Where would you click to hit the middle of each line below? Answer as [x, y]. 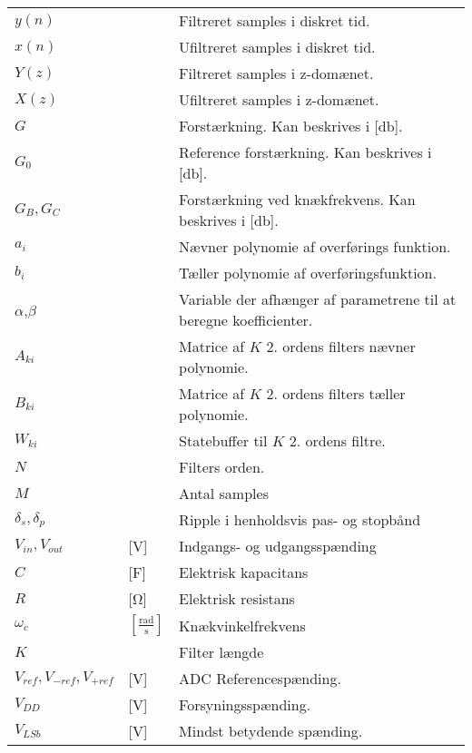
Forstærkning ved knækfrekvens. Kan [297, 199]
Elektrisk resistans [237, 598]
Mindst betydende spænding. [271, 731]
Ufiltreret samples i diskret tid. [277, 47]
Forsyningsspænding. [245, 704]
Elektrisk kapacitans [244, 572]
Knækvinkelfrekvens [242, 625]
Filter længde [221, 652]
